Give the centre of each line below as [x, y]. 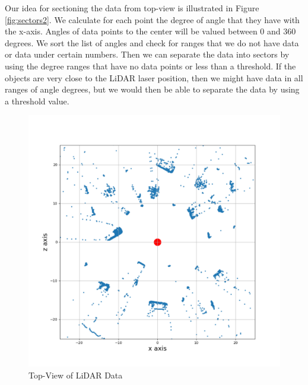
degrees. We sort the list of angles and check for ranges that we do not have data [152, 42]
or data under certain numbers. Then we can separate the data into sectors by [147, 54]
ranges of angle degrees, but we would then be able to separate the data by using [152, 89]
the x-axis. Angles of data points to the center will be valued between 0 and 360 [150, 31]
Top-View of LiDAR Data [76, 375]
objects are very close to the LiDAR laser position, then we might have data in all [154, 77]
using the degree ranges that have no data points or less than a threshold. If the [150, 66]
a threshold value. [37, 101]
